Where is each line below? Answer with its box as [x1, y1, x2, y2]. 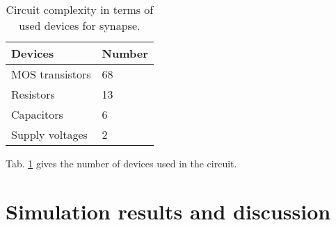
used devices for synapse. [19, 17, 141, 33]
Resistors [11, 86, 55, 102]
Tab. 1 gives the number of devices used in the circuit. [6, 156, 237, 170]
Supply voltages [11, 126, 88, 142]
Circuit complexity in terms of [6, 1, 154, 17]
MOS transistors [11, 66, 91, 82]
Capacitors [11, 106, 63, 122]
